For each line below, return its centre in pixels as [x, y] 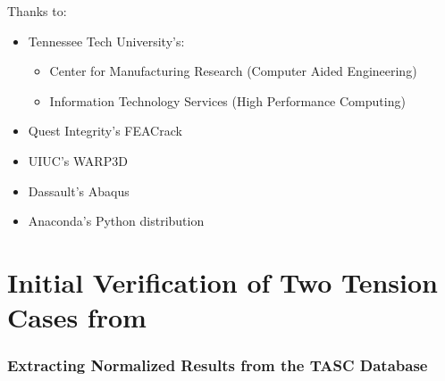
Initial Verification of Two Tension [222, 282]
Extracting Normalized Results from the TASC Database [218, 365]
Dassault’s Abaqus [79, 190]
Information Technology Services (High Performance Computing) [227, 100]
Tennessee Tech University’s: [106, 41]
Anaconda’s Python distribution [116, 221]
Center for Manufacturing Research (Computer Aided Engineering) [233, 71]
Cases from [77, 317]
